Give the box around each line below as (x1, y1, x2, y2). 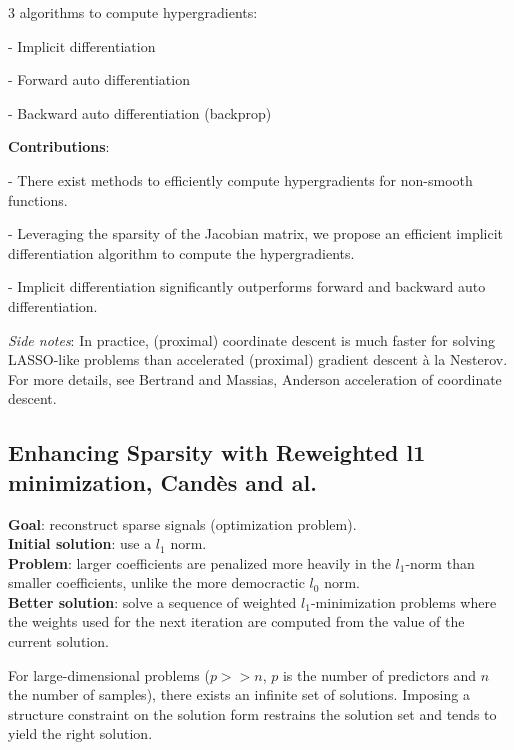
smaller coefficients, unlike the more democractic (8, 572, 305, 593)
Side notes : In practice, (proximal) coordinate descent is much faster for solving (8, 329, 495, 350)
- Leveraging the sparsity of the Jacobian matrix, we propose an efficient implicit (8, 223, 504, 244)
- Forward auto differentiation (8, 69, 190, 90)
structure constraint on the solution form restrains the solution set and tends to (8, 703, 497, 724)
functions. (8, 189, 68, 210)
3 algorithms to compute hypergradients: (8, 2, 258, 22)
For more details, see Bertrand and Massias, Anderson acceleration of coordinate (8, 368, 502, 389)
